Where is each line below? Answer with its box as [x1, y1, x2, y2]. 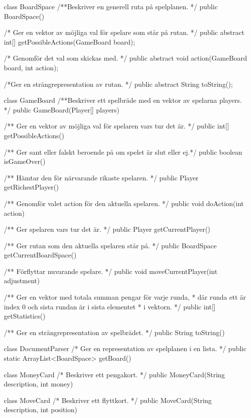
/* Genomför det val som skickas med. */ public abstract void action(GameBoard [4, 53, 247, 63]
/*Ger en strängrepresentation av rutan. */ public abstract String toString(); [4, 79, 233, 89]
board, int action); [4, 62, 59, 72]
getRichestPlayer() [4, 182, 59, 192]
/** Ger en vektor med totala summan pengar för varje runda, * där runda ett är [4, 292, 246, 302]
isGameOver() [4, 156, 46, 166]
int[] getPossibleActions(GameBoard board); [4, 36, 135, 47]
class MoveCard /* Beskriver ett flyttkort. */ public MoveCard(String [4, 395, 212, 405]
